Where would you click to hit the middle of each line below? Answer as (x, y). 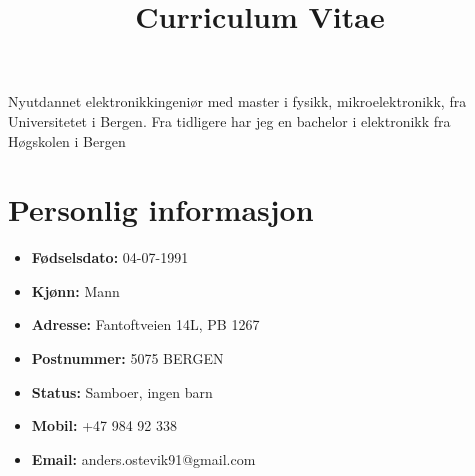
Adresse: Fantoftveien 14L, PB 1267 (145, 324)
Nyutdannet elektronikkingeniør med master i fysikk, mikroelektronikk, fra (237, 101)
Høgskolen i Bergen (67, 140)
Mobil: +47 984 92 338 (104, 425)
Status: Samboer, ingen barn (122, 391)
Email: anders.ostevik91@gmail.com (143, 458)
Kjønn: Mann (75, 290)
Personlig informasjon (161, 209)
